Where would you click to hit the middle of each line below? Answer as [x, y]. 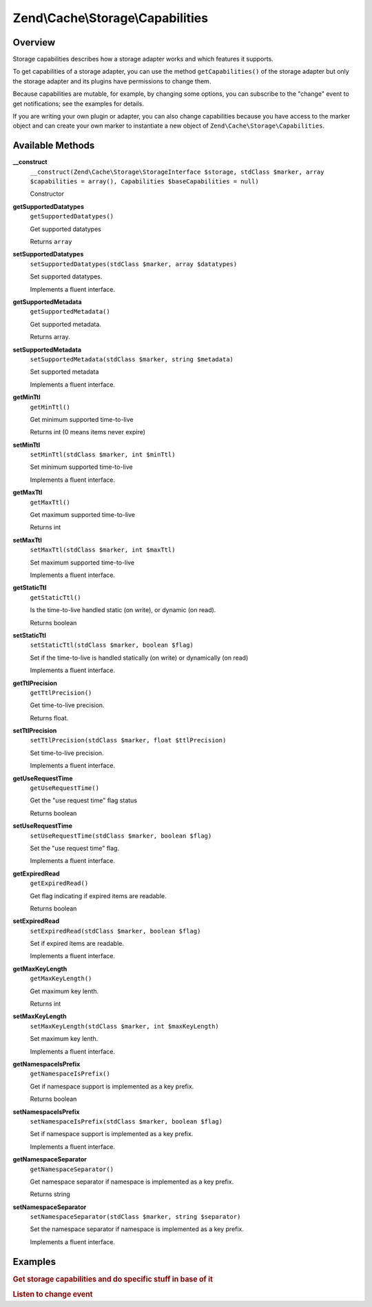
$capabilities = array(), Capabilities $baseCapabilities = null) [145, 182]
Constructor [47, 194]
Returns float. [49, 718]
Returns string [50, 1194]
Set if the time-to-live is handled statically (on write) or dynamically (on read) [139, 658]
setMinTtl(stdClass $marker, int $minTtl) [103, 455]
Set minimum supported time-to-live [82, 467]
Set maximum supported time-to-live [82, 563]
